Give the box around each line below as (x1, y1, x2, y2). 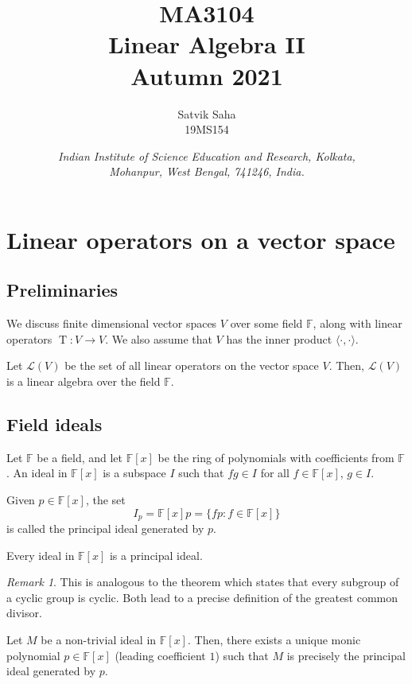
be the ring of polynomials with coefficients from (157, 449, 395, 465)
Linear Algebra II (108, 28, 305, 60)
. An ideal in (6, 464, 68, 481)
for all (260, 464, 290, 481)
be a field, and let (37, 449, 123, 465)
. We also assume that (105, 330, 212, 347)
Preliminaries (6, 278, 119, 302)
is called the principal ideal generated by (6, 520, 204, 537)
